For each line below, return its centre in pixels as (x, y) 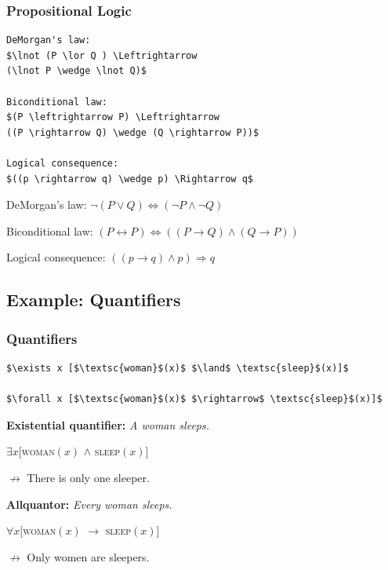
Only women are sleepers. (88, 556)
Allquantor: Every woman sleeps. (89, 504)
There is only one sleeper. (88, 477)
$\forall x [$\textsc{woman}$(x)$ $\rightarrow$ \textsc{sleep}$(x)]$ (194, 399)
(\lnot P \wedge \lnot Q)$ (76, 71)
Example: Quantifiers (94, 300)
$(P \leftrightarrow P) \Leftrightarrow (113, 117)
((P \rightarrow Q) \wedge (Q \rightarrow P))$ (133, 132)
